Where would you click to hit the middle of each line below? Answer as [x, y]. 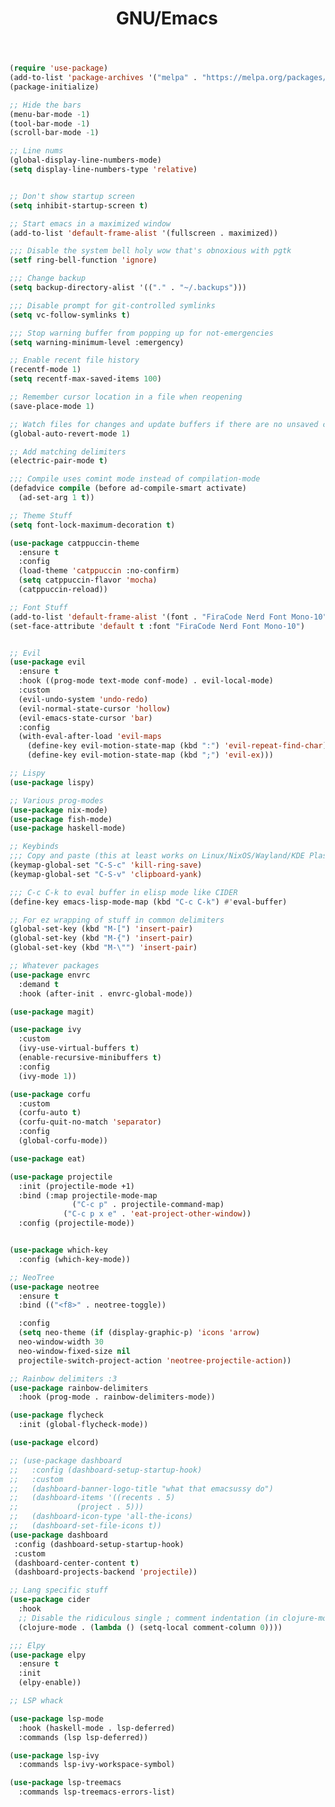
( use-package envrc [50, 975]
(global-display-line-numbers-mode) [85, 160]
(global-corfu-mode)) [63, 1141]
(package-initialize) [54, 87]
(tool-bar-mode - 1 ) [50, 123]
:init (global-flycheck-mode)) [83, 1425]
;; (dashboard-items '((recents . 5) [92, 1498]
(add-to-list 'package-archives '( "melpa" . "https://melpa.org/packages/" [170, 78]
